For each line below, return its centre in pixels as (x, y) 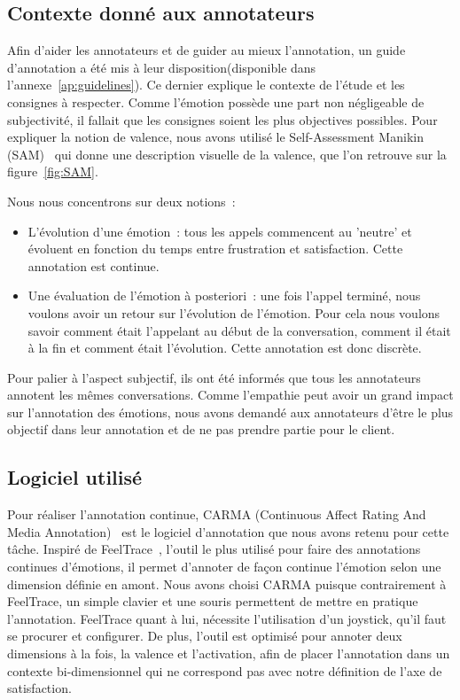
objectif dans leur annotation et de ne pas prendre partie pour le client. (201, 429)
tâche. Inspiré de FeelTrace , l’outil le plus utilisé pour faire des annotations (214, 549)
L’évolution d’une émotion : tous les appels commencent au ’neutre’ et (220, 231)
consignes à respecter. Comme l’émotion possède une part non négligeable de (216, 101)
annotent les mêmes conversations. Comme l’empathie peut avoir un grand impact (230, 395)
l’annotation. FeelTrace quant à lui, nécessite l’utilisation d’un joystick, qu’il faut (227, 618)
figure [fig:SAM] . (53, 171)
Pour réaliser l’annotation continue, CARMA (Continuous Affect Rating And (217, 514)
